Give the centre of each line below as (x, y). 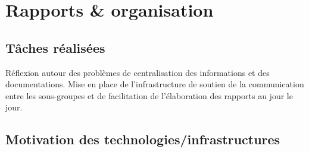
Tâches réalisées (55, 47)
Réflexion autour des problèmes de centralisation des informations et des (138, 72)
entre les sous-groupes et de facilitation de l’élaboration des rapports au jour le (149, 95)
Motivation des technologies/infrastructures (143, 139)
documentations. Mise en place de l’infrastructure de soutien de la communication (155, 84)
